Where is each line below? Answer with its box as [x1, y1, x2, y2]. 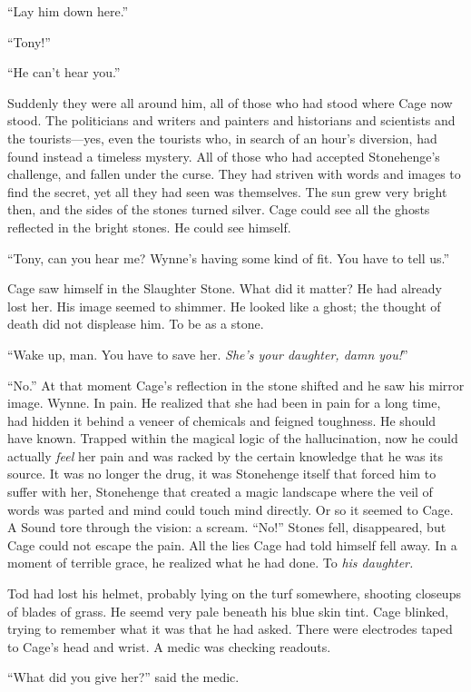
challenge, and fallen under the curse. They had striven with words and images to [7, 164, 461, 183]
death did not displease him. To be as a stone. [7, 314, 264, 333]
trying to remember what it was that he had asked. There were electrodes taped [7, 619, 453, 638]
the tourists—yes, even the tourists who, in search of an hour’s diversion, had [7, 128, 437, 147]
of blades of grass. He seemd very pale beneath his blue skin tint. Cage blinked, [7, 601, 449, 620]
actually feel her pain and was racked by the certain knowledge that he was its [7, 446, 444, 465]
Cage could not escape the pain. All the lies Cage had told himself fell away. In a [7, 535, 457, 554]
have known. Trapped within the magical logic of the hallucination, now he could [7, 429, 458, 448]
